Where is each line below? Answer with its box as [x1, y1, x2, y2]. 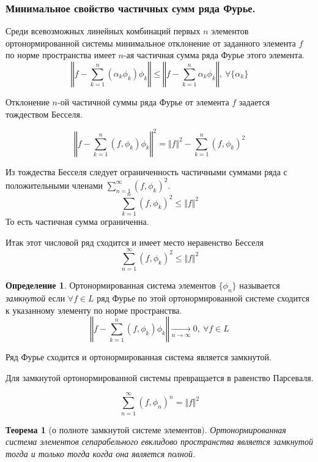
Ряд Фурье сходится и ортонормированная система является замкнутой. [6, 350, 272, 363]
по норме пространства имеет [6, 48, 116, 61]
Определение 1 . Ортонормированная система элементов [6, 279, 216, 292]
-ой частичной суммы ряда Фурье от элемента [57, 96, 229, 108]
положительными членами [6, 178, 103, 191]
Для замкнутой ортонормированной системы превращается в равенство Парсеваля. [6, 371, 314, 384]
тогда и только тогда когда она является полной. [6, 447, 196, 460]
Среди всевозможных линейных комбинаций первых [6, 25, 201, 37]
